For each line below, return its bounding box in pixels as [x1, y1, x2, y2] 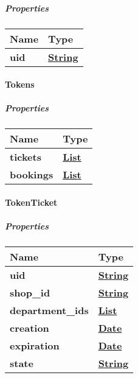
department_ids [10, 303, 89, 318]
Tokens [5, 78, 35, 91]
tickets [10, 150, 41, 164]
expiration [10, 338, 60, 353]
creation [10, 321, 49, 335]
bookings [10, 167, 53, 182]
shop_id [10, 285, 50, 300]
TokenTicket [5, 195, 58, 208]
